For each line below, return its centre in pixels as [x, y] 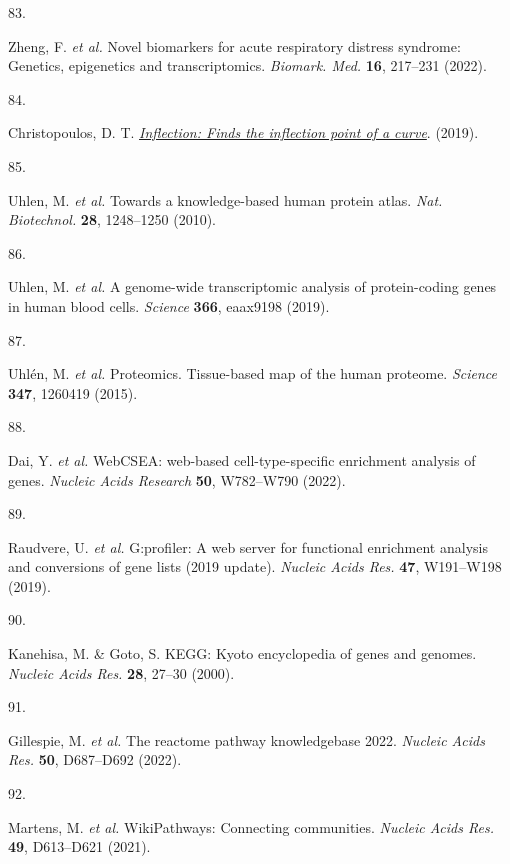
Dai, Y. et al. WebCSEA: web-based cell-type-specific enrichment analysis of [242, 459]
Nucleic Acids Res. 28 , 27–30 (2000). [121, 672]
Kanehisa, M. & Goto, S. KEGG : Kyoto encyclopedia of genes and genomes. [242, 653]
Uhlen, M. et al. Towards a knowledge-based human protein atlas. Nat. [225, 199]
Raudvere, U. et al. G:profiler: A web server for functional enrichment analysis [248, 546]
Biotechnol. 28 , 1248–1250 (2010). [112, 219]
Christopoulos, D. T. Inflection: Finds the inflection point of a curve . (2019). [243, 132]
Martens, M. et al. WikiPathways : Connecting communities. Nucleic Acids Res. [251, 826]
